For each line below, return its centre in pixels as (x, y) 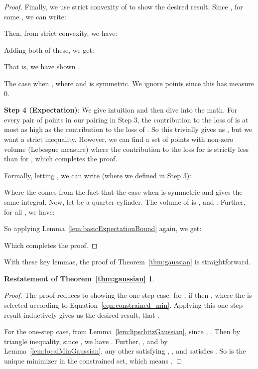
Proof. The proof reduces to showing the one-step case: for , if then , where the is (128, 295)
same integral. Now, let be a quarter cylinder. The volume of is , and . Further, (125, 201)
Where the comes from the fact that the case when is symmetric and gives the (123, 192)
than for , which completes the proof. (61, 159)
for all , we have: (29, 211)
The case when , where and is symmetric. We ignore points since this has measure (129, 83)
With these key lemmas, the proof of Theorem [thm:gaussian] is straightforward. (127, 262)
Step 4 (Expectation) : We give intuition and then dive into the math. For (121, 110)
